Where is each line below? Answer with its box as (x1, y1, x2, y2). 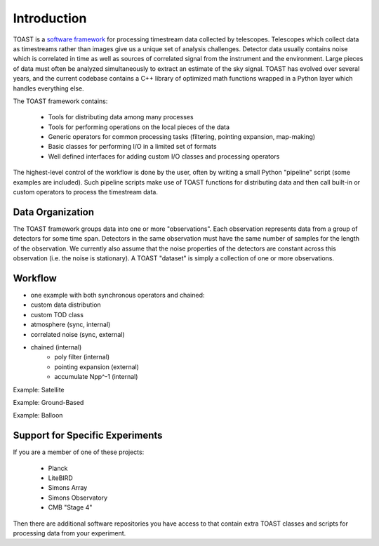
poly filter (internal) (54, 353, 110, 361)
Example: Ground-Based (13, 398, 84, 406)
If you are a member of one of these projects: (13, 448, 145, 456)
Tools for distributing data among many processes (48, 113, 194, 121)
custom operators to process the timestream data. (13, 188, 158, 197)
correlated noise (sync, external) (30, 330, 126, 338)
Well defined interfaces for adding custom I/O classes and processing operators (48, 152, 280, 161)
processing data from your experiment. (13, 528, 126, 537)
